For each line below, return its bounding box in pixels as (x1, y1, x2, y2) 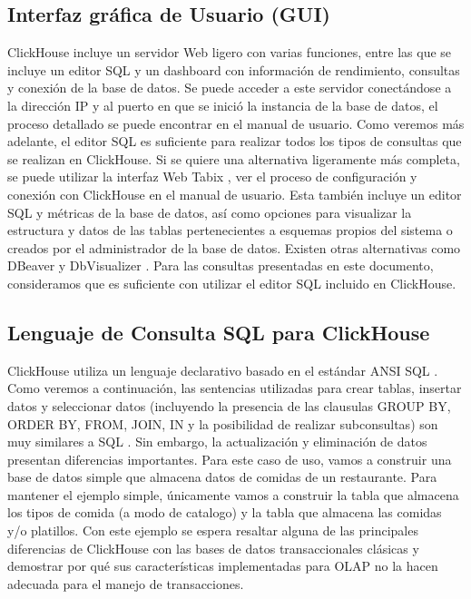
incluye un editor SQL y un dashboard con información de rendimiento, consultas (7, 60, 460, 79)
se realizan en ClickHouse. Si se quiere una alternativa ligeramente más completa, (7, 149, 460, 168)
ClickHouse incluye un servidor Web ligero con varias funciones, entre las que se (7, 43, 452, 62)
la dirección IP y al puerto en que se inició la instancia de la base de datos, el (7, 95, 438, 114)
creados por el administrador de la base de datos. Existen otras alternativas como (7, 238, 461, 257)
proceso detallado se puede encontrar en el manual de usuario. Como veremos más (7, 113, 465, 133)
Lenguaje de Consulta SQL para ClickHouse (7, 318, 430, 346)
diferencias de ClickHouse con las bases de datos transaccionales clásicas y (7, 538, 419, 557)
